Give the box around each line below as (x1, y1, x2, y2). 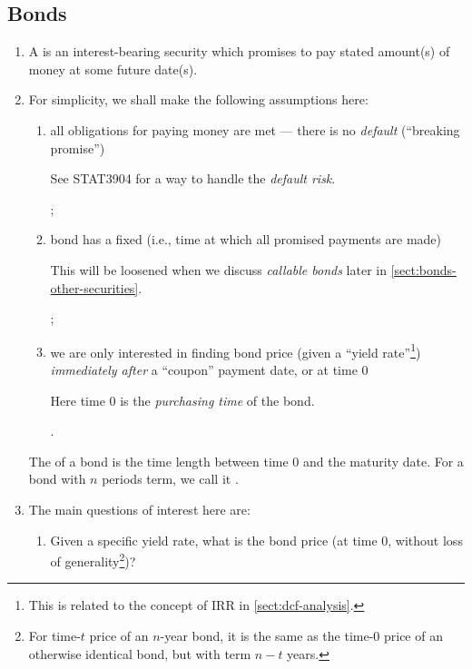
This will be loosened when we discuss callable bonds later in (50, 260, 387, 279)
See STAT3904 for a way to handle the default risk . (50, 169, 336, 188)
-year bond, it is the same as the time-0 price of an (160, 625, 443, 644)
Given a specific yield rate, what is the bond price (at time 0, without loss (50, 530, 463, 549)
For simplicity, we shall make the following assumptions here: (28, 90, 369, 109)
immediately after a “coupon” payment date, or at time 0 (50, 359, 369, 379)
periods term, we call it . (102, 469, 239, 488)
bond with (28, 469, 86, 488)
